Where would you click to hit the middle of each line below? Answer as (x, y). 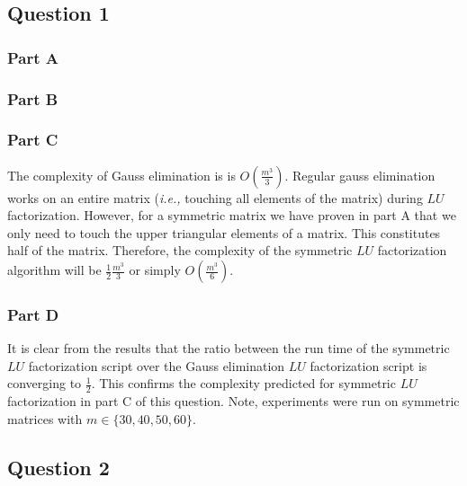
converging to (45, 383)
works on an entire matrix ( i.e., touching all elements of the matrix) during (215, 197)
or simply (155, 270)
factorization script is (368, 365)
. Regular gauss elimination (360, 175)
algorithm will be (54, 270)
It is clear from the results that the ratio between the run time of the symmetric (229, 348)
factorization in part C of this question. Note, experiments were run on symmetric (233, 401)
